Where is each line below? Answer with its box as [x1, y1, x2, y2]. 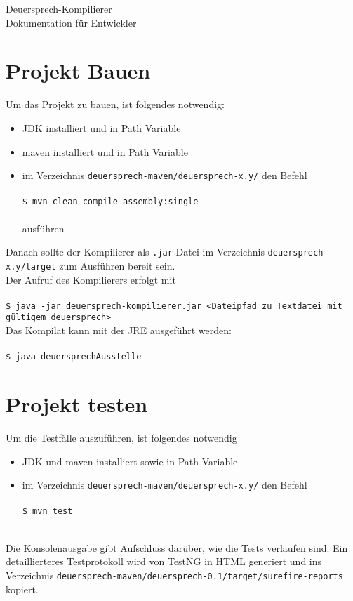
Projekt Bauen [6, 56, 151, 85]
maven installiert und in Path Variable [22, 144, 188, 159]
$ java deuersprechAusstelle [6, 352, 142, 362]
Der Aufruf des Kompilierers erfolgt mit [6, 272, 176, 286]
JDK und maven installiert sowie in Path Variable [22, 454, 238, 468]
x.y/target [6, 261, 56, 272]
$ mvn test [22, 506, 73, 517]
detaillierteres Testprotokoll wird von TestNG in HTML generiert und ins [6, 554, 322, 569]
